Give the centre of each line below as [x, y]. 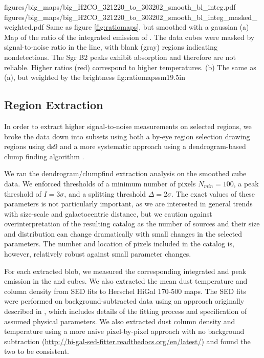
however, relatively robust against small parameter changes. [98, 254]
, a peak [246, 183]
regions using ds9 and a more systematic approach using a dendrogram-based [125, 146]
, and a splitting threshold [105, 193]
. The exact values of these [213, 193]
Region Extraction [54, 105]
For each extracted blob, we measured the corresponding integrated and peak [125, 271]
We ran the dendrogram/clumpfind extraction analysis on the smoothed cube [125, 173]
